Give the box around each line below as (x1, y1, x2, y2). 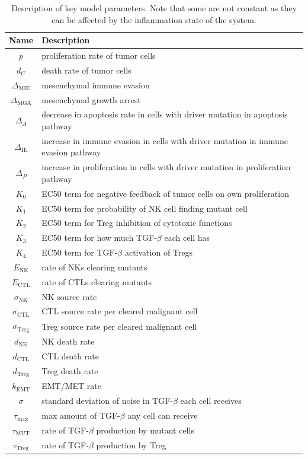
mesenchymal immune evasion (41, 78, 150, 91)
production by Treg (96, 439, 166, 451)
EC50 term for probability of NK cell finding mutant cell (41, 202, 248, 214)
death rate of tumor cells (41, 63, 131, 76)
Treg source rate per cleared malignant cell (41, 320, 197, 332)
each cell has (164, 231, 210, 244)
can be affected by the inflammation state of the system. (52, 13, 256, 26)
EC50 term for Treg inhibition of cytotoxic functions (41, 216, 232, 229)
